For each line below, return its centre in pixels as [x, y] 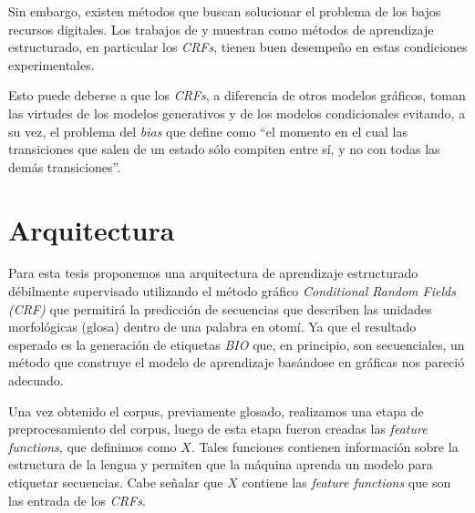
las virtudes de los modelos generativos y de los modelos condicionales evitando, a [237, 113]
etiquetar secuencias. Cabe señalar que [116, 482]
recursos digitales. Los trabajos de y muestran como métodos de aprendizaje [221, 29]
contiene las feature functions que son [346, 482]
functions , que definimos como [93, 446]
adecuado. [36, 380]
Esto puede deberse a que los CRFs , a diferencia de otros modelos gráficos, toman [237, 95]
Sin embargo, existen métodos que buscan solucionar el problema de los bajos [225, 11]
